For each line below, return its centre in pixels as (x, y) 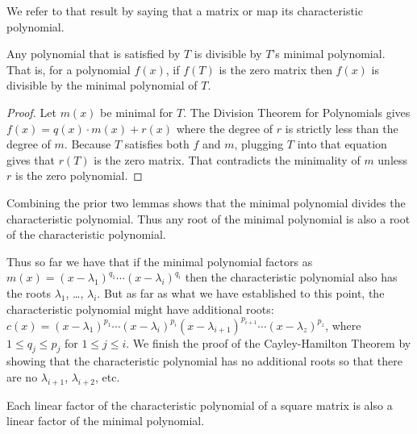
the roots (29, 292)
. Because (88, 144)
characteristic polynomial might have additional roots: (140, 309)
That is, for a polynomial (69, 69)
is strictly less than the (342, 128)
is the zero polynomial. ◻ (79, 175)
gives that (31, 159)
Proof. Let (31, 112)
